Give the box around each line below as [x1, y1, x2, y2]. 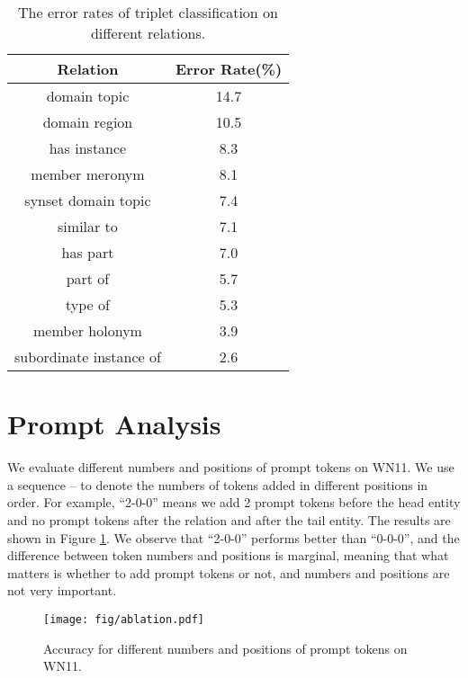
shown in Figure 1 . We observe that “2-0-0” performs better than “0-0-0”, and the [7, 528, 460, 547]
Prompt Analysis [7, 406, 221, 442]
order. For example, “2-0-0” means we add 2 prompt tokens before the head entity [7, 493, 461, 512]
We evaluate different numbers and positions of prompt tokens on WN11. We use [7, 458, 454, 477]
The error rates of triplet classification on [18, 2, 278, 22]
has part [61, 242, 114, 263]
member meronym [31, 164, 145, 184]
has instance [49, 138, 127, 158]
